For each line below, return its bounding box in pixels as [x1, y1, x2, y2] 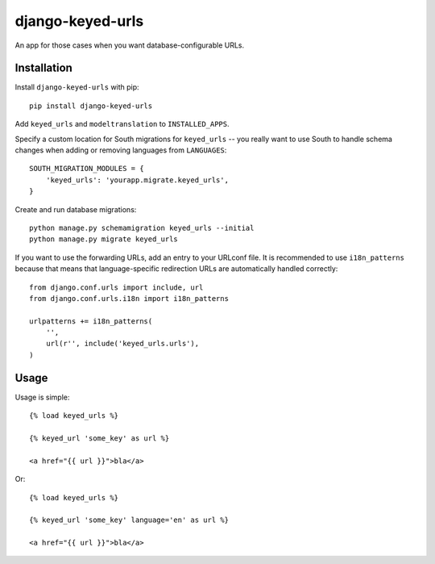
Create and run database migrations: [14, 204, 137, 214]
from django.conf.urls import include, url [29, 282, 204, 292]
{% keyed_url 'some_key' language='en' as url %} [29, 516, 230, 524]
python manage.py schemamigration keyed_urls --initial [29, 223, 255, 232]
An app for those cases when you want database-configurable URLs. [14, 40, 245, 50]
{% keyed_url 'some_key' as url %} [29, 433, 170, 443]
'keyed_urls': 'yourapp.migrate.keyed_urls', [45, 175, 230, 185]
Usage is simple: [14, 392, 70, 402]
